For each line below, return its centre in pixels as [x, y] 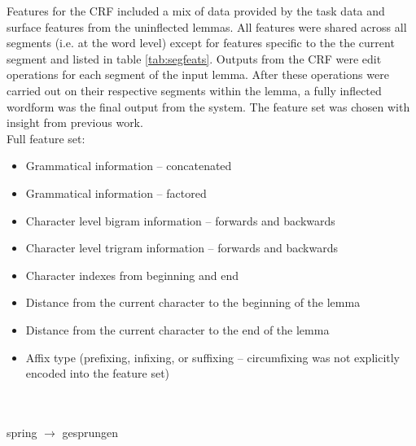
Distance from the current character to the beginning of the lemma [193, 302]
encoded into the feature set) [98, 373]
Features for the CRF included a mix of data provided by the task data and [196, 11]
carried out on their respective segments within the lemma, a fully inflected [194, 90]
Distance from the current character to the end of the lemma [177, 329]
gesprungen [90, 432]
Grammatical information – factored [116, 192]
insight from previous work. [75, 122]
